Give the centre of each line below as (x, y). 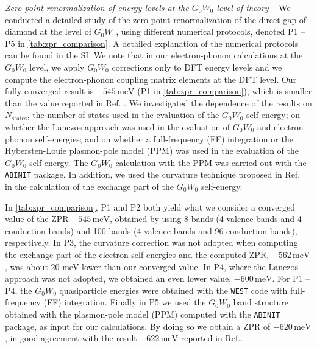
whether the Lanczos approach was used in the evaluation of (118, 126)
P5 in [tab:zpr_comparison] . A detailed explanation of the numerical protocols (152, 43)
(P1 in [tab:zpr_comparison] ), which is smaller (225, 91)
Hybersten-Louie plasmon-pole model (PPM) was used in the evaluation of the (152, 151)
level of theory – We (254, 7)
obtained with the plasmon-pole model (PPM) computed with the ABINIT (143, 314)
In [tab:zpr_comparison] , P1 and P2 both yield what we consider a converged (150, 207)
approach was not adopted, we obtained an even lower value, (118, 278)
